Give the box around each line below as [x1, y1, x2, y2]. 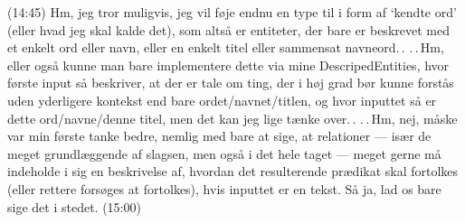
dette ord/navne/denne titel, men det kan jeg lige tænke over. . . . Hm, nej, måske [7, 108, 458, 127]
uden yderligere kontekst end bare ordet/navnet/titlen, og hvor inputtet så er [7, 90, 437, 109]
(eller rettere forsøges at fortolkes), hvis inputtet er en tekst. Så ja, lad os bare [7, 179, 441, 198]
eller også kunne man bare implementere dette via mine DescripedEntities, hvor [7, 55, 450, 74]
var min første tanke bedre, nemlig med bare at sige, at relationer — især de [7, 126, 432, 145]
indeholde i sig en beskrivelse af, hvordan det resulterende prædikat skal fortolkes [7, 162, 459, 181]
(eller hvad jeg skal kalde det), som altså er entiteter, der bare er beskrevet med [7, 20, 450, 39]
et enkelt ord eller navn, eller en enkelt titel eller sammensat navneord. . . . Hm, [7, 38, 444, 57]
